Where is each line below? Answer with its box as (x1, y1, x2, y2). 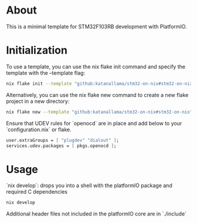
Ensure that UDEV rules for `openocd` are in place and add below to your (6, 119, 182, 127)
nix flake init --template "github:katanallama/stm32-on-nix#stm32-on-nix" (6, 81, 195, 86)
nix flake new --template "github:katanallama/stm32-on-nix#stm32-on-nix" (6, 109, 193, 115)
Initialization (6, 44, 67, 57)
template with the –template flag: (6, 69, 86, 76)
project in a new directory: (6, 98, 70, 105)
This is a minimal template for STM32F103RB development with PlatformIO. (6, 23, 187, 30)
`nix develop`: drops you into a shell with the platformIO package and (6, 182, 173, 189)
